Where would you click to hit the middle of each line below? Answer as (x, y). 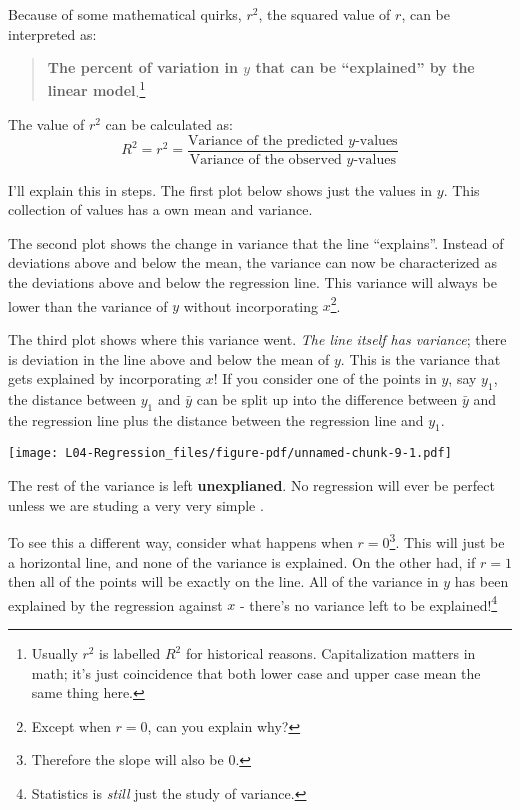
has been (481, 581)
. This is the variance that (420, 358)
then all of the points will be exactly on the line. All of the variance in (223, 581)
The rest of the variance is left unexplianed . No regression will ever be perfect (251, 485)
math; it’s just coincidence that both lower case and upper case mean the (256, 672)
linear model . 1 (96, 89)
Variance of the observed (265, 159)
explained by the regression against (115, 604)
